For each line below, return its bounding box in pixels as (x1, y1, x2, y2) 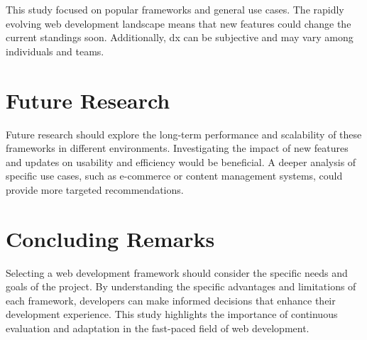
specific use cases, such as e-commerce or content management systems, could (6, 168, 343, 183)
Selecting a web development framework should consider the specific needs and (6, 265, 348, 280)
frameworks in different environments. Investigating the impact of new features (6, 141, 349, 155)
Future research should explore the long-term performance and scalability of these (6, 126, 362, 141)
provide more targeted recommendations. (6, 182, 184, 197)
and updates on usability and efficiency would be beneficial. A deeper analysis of (6, 154, 356, 169)
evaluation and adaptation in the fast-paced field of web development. (6, 320, 310, 335)
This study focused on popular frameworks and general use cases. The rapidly (6, 2, 344, 16)
